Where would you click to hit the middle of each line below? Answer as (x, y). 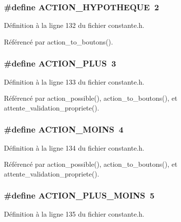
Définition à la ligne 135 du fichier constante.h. (74, 213)
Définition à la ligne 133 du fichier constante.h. (74, 81)
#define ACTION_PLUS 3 (60, 63)
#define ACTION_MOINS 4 (64, 129)
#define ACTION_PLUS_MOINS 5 (79, 195)
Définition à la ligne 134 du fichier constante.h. (74, 147)
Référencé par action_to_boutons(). (58, 41)
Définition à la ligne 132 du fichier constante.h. (74, 25)
